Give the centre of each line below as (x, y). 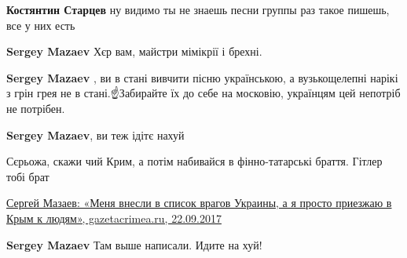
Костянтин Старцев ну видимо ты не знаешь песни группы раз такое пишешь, (198, 9)
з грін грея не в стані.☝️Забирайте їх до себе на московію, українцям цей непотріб (203, 93)
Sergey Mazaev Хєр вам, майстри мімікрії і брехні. (134, 51)
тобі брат (28, 176)
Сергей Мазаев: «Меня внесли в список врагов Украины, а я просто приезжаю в (199, 203)
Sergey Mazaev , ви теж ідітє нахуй (95, 134)
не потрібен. (36, 108)
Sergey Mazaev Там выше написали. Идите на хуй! (134, 244)
